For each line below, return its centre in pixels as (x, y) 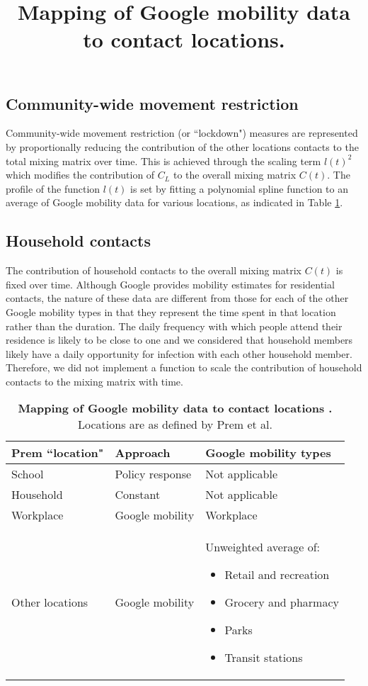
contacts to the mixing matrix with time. (94, 381)
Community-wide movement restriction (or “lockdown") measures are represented (182, 133)
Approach (143, 453)
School (28, 474)
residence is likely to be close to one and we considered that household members (179, 340)
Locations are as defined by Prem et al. (175, 424)
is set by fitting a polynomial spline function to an (239, 188)
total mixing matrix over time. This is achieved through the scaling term (163, 161)
